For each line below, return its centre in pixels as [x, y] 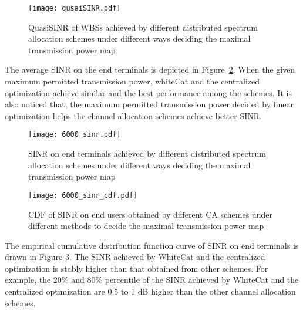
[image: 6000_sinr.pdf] [75, 135]
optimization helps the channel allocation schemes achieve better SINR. [133, 115]
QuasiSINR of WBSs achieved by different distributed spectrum [143, 27]
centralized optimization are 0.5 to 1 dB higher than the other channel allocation [150, 291]
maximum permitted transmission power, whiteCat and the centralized [132, 81]
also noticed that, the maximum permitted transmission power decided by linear [149, 104]
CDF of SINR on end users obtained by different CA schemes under [150, 214]
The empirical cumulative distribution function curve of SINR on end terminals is [152, 245]
